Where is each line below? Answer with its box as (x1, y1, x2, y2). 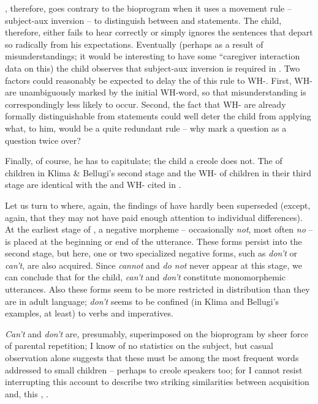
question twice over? (5, 133, 81, 146)
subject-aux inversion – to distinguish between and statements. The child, (5, 13, 282, 26)
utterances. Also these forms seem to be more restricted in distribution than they (5, 283, 310, 296)
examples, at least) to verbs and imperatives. (5, 307, 173, 320)
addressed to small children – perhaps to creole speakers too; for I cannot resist (5, 363, 303, 376)
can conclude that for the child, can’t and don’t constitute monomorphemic (5, 271, 286, 283)
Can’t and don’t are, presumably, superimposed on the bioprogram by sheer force (5, 327, 308, 340)
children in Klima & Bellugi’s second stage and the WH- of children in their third (5, 166, 311, 179)
